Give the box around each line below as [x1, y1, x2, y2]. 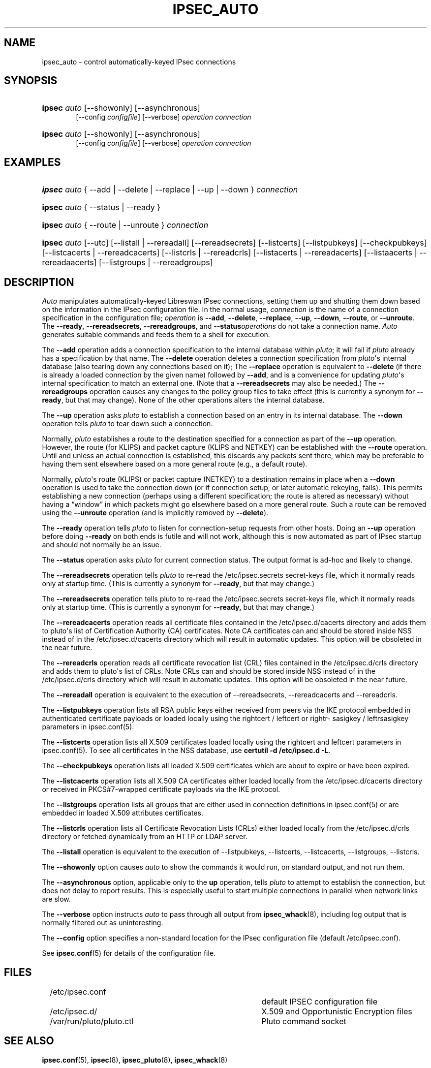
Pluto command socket [261, 1016, 346, 1026]
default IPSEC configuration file [261, 996, 377, 1006]
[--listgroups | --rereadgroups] [99, 257, 213, 268]
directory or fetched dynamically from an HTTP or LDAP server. [42, 832, 247, 841]
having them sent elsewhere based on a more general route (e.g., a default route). [42, 460, 308, 469]
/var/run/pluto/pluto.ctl [50, 1016, 134, 1026]
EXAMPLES [4, 156, 61, 168]
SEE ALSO [4, 1035, 54, 1047]
